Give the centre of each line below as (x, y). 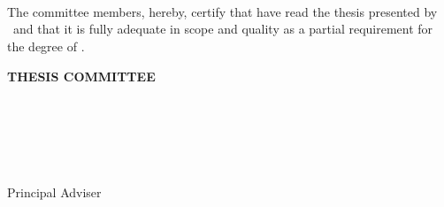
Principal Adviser (54, 192)
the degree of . (46, 46)
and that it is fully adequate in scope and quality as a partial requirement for (223, 29)
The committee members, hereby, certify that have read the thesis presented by (222, 11)
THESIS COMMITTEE (81, 76)
